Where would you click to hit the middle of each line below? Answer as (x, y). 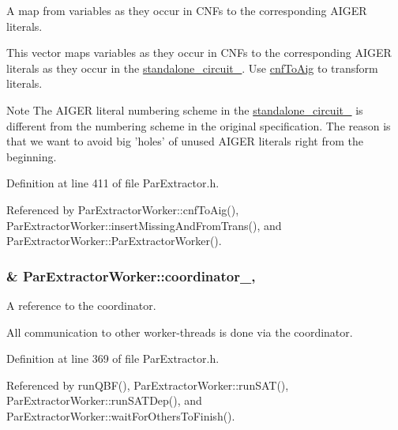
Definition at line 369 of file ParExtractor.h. (113, 358)
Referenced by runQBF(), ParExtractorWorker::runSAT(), (148, 385)
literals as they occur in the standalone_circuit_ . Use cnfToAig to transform (192, 68)
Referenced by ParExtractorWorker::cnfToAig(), (123, 209)
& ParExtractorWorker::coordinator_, (131, 275)
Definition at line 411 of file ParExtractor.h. (113, 183)
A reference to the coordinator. (81, 305)
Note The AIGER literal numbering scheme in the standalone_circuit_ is (185, 109)
